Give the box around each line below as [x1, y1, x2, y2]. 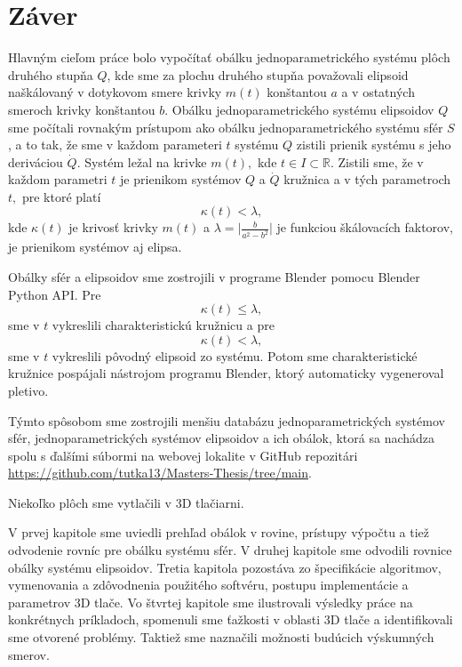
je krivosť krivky [68, 218, 158, 237]
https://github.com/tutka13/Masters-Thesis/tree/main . [8, 463, 312, 482]
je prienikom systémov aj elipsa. [8, 237, 182, 256]
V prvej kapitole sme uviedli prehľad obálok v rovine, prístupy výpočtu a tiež [8, 523, 430, 542]
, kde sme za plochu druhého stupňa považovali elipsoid [107, 65, 409, 84]
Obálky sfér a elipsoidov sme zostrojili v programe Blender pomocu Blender [8, 267, 420, 285]
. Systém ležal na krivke [76, 152, 207, 171]
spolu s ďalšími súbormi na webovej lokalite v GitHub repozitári [8, 446, 358, 464]
